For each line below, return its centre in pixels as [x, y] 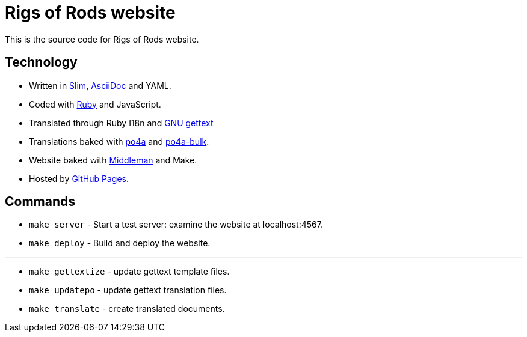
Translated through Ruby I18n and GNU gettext [121, 123]
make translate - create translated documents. [127, 309]
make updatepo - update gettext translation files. [128, 290]
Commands [40, 202]
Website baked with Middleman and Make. [113, 160]
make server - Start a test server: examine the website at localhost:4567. [176, 225]
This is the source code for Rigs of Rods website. [102, 39]
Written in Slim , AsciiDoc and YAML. [100, 85]
